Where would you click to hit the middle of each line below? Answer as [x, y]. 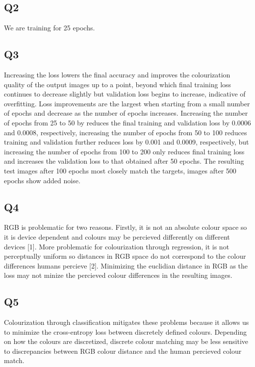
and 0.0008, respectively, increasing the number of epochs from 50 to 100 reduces [126, 132]
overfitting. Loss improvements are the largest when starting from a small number [127, 103]
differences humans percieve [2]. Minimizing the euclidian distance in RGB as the [126, 265]
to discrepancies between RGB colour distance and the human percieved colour [123, 351]
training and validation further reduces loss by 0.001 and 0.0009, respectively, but [127, 142]
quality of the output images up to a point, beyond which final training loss [118, 84]
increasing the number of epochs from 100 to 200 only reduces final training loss [124, 151]
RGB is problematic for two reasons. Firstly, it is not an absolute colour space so [126, 227]
